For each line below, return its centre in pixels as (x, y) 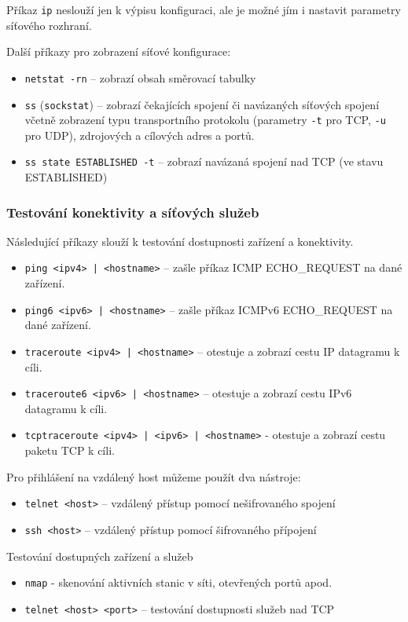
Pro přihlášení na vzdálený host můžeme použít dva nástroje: (154, 476)
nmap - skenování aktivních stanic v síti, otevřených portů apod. (178, 582)
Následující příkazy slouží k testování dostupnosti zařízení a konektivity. (180, 241)
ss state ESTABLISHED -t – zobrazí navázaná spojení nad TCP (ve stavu (204, 161)
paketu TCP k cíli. (70, 450)
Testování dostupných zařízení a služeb (100, 556)
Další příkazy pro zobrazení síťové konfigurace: (119, 51)
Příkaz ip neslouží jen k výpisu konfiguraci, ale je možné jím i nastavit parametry (204, 9)
